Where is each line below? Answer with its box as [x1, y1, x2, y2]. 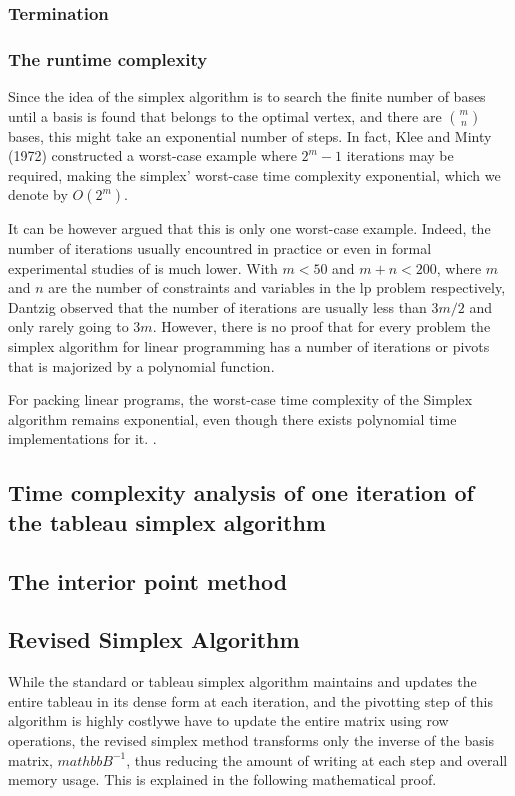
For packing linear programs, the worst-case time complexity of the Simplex [8, 389, 473, 410]
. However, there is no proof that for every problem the [152, 316, 491, 337]
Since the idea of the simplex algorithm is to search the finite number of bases [8, 86, 486, 107]
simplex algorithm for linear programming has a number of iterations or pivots [8, 336, 490, 356]
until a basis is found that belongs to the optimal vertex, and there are [8, 105, 442, 126]
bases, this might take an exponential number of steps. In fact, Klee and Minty [8, 125, 492, 146]
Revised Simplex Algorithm [8, 624, 300, 655]
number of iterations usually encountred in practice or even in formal [8, 238, 432, 259]
